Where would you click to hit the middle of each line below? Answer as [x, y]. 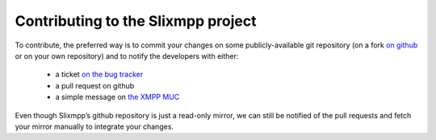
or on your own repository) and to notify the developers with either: [127, 56]
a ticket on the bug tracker [99, 74]
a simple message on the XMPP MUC [117, 97]
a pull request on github [95, 85]
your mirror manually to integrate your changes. [94, 126]
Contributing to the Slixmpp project [136, 21]
